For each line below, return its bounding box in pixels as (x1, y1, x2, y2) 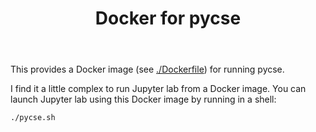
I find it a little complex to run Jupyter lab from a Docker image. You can (10, 83, 307, 95)
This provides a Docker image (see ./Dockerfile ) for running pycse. (10, 63, 285, 76)
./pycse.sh (10, 113, 56, 123)
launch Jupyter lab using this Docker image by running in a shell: (10, 93, 277, 106)
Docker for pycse (94, 7, 242, 30)
